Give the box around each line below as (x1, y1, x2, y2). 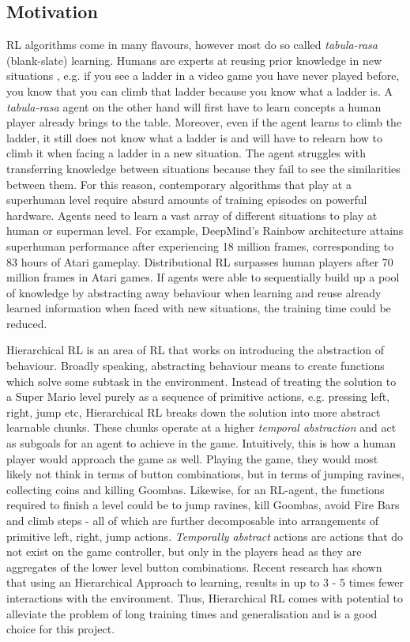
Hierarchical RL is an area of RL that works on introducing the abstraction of (6, 342, 385, 358)
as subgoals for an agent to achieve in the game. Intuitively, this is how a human (6, 435, 397, 451)
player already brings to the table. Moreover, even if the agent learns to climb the (6, 114, 402, 130)
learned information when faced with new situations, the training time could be (6, 300, 391, 316)
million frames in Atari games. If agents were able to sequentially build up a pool (6, 269, 400, 285)
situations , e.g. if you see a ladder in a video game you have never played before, (6, 67, 400, 84)
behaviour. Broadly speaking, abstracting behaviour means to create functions (6, 357, 385, 374)
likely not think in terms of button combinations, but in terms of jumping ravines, (6, 466, 404, 482)
